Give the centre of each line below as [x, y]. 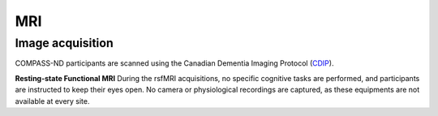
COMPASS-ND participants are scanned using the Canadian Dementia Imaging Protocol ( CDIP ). [174, 63]
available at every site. [52, 101]
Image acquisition [64, 43]
